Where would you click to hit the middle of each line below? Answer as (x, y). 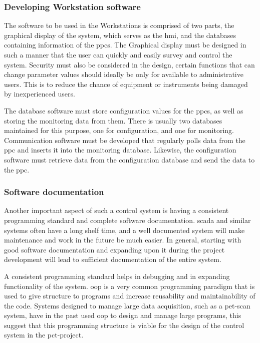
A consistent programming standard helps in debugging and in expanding (117, 276)
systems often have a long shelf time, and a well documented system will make (124, 230)
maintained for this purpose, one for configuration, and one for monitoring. (119, 130)
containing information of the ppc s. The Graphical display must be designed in (125, 45)
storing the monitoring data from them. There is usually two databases (113, 120)
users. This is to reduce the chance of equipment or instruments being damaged (126, 84)
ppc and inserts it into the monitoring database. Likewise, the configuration (120, 150)
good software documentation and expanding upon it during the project (114, 249)
